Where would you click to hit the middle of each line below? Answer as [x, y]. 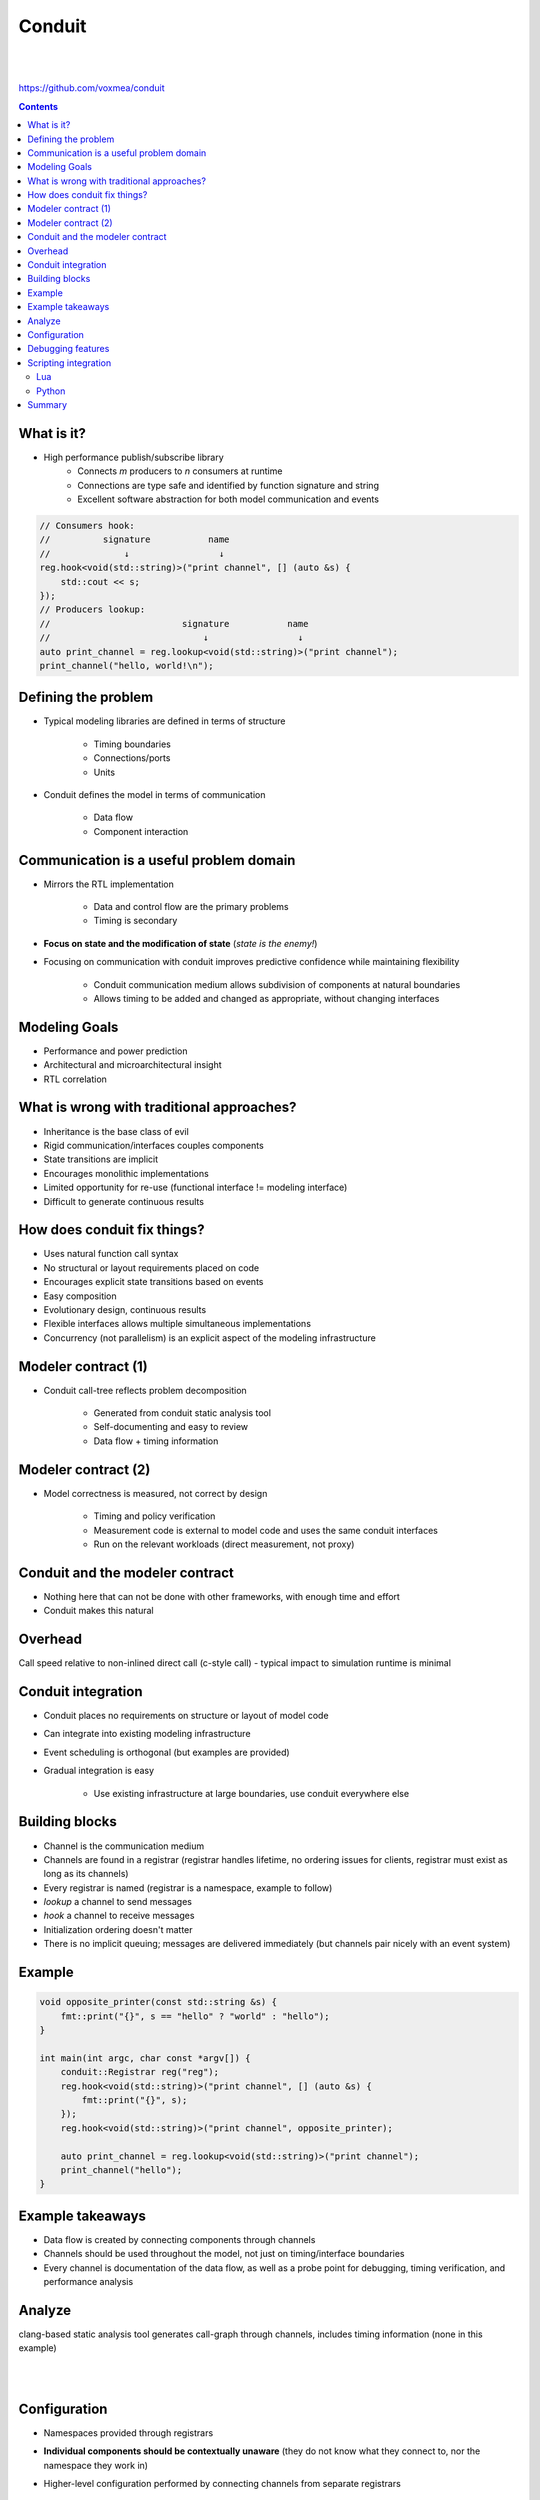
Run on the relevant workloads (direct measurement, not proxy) [224, 1544]
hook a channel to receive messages [119, 1916]
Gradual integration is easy [99, 1771]
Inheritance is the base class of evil [116, 1131]
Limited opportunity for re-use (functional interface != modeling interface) [195, 1187]
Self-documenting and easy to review [171, 1427]
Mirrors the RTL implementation [109, 884]
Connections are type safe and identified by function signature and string [228, 485]
